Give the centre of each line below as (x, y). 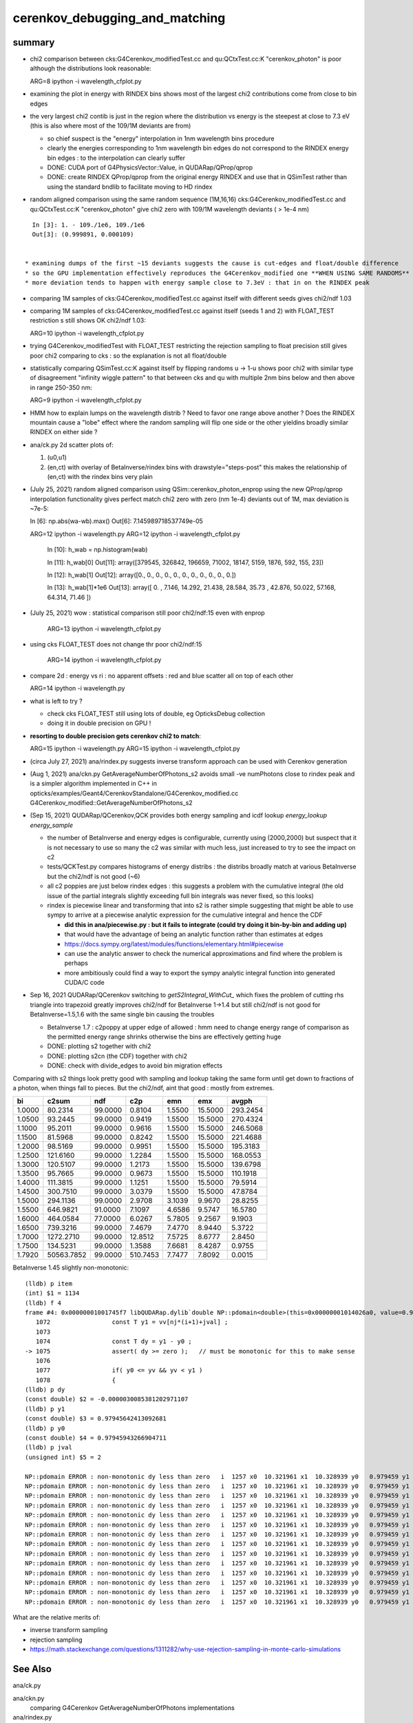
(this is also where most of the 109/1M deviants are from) (110, 126)
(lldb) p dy (45, 1390)
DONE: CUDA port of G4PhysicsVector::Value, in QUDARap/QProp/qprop (150, 167)
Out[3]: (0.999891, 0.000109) (83, 235)
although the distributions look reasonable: (91, 68)
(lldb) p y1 (45, 1409)
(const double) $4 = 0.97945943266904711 (96, 1438)
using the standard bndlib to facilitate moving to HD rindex (130, 187)
